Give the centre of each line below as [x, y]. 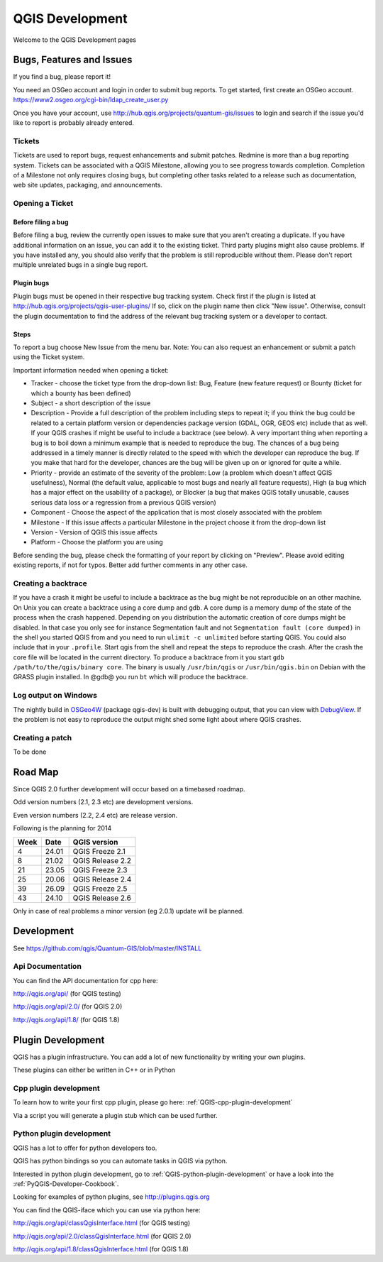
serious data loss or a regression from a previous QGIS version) [123, 502]
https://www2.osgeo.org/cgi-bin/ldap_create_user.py [91, 100]
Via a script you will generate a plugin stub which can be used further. [115, 1115]
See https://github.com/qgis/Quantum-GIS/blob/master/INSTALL [107, 948]
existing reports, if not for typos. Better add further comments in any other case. [131, 565]
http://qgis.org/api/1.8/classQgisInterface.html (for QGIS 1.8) [101, 1249]
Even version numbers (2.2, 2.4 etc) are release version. [95, 815]
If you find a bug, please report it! [62, 77]
